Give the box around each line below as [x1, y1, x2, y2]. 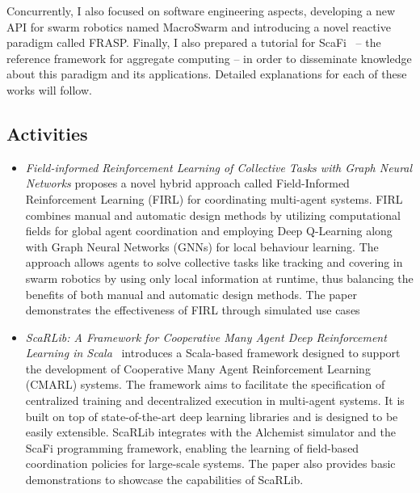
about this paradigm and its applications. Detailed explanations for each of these [6, 65, 407, 82]
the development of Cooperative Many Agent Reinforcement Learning [25, 360, 371, 377]
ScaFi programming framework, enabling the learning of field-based [25, 439, 359, 456]
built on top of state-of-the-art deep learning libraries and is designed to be [25, 407, 398, 424]
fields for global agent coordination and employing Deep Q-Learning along [25, 222, 393, 239]
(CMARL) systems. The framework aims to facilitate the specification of [25, 376, 385, 393]
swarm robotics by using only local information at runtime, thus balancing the [25, 269, 414, 286]
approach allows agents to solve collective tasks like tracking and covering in [25, 254, 403, 271]
